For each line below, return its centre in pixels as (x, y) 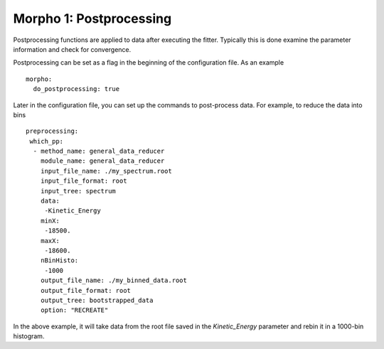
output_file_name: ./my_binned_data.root (114, 280)
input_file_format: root (84, 181)
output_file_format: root (86, 290)
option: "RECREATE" (74, 310)
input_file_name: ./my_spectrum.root (106, 171)
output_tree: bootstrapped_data (97, 300)
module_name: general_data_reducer (102, 161)
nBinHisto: (59, 261)
